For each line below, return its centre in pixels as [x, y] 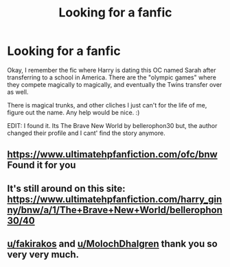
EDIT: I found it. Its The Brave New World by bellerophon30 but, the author [112, 125]
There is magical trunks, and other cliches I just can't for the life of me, [107, 105]
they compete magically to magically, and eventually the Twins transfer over [115, 84]
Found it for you [42, 165]
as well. [18, 92]
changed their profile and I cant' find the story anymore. [87, 133]
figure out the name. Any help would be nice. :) [73, 112]
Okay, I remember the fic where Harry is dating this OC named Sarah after [112, 70]
